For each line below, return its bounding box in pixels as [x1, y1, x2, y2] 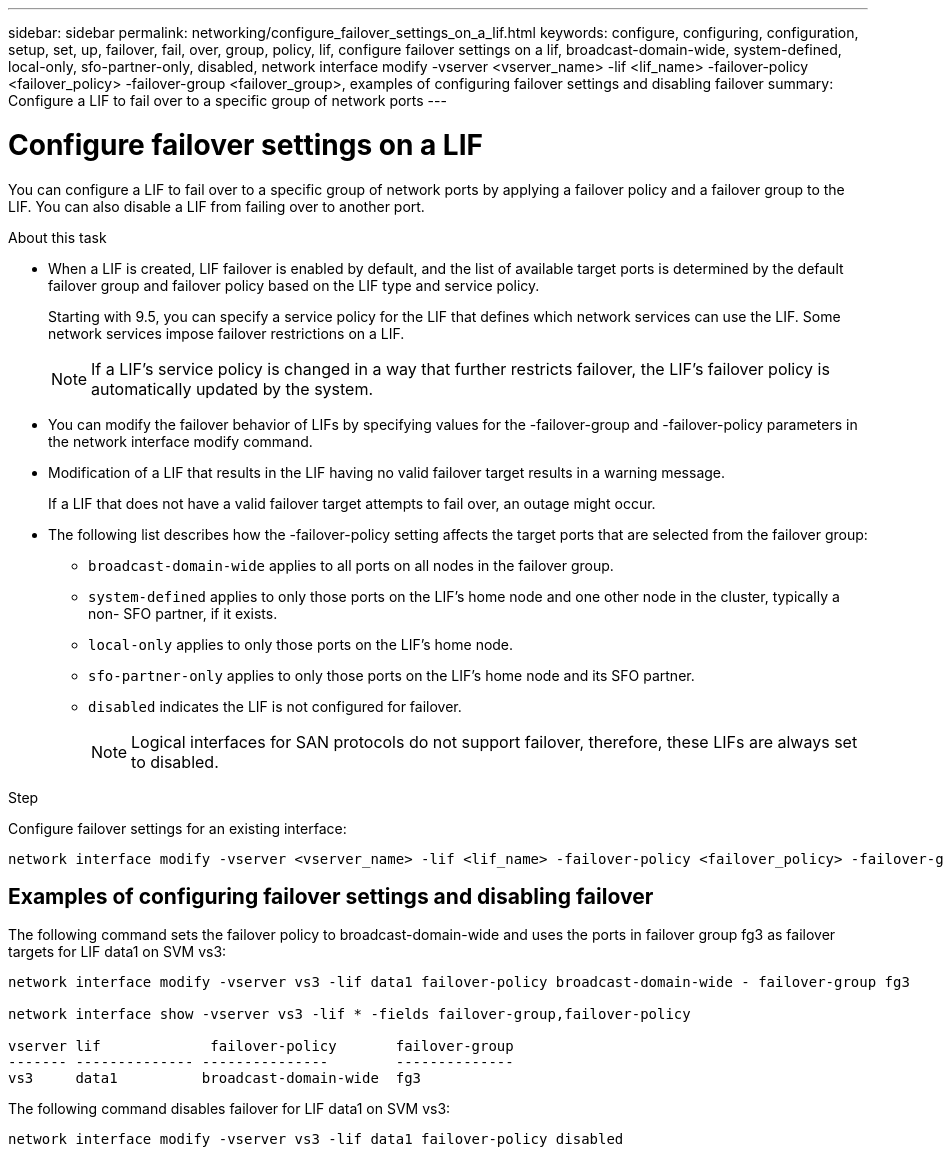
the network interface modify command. [48, 432, 313, 450]
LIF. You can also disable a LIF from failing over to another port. [8, 197, 425, 215]
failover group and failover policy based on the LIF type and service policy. [48, 276, 540, 294]
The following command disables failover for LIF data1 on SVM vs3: [8, 1100, 451, 1118]
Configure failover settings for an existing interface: [8, 819, 347, 837]
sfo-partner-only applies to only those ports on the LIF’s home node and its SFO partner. [88, 666, 695, 684]
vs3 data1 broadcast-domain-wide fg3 [8, 1070, 422, 1087]
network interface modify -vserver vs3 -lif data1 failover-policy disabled [8, 1131, 624, 1148]
